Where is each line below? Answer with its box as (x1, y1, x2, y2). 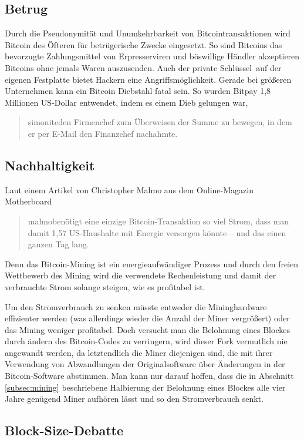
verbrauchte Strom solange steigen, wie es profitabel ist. (5, 280, 205, 293)
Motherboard (5, 195, 52, 207)
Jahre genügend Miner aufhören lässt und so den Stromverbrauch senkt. (5, 392, 264, 405)
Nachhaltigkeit (5, 156, 95, 174)
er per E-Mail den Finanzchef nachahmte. (28, 127, 178, 139)
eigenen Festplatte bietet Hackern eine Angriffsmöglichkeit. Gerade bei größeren (5, 73, 292, 85)
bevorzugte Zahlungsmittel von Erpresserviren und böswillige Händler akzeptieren (5, 50, 300, 62)
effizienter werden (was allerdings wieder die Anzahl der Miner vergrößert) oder (5, 312, 290, 324)
